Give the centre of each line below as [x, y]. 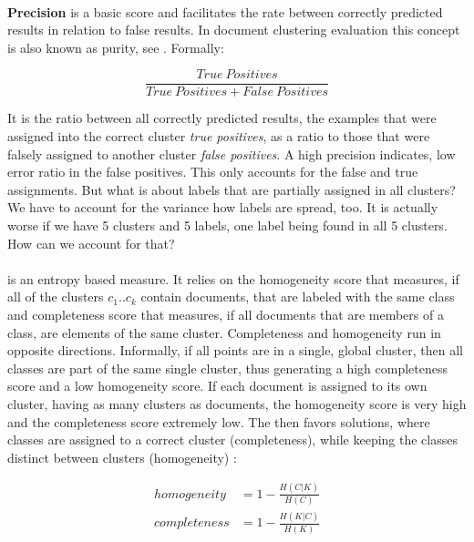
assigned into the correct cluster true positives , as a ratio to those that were [219, 136]
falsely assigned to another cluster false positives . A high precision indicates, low [232, 153]
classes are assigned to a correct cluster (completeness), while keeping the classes [232, 440]
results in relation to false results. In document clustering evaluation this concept [234, 30]
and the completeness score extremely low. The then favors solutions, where [219, 421]
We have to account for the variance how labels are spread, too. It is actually [223, 207]
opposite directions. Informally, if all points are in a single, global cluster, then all [235, 350]
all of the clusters [56, 297]
